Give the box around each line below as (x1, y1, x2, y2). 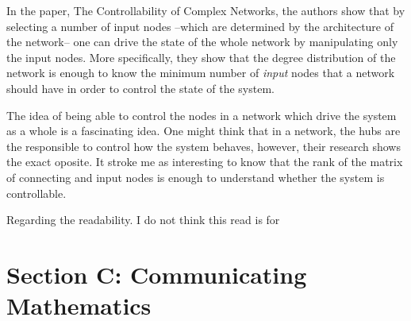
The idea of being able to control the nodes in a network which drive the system (6, 106, 397, 123)
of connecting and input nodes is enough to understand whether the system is (6, 168, 385, 185)
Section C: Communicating (6, 257, 307, 290)
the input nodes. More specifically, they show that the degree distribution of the (6, 48, 396, 65)
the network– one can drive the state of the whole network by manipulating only (6, 33, 398, 50)
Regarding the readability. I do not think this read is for (6, 211, 280, 228)
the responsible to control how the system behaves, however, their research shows (6, 137, 401, 154)
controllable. (6, 184, 67, 201)
